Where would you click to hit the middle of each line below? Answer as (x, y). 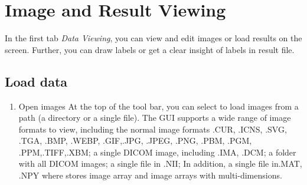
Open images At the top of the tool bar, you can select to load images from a (159, 106)
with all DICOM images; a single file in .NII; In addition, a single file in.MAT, (160, 163)
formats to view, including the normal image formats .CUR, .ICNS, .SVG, (153, 129)
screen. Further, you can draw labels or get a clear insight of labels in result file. (150, 49)
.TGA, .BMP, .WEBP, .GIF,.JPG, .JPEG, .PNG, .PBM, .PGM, (135, 141)
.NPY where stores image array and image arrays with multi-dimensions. (150, 175)
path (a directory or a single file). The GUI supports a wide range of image (155, 118)
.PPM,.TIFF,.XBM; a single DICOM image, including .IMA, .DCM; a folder (157, 152)
